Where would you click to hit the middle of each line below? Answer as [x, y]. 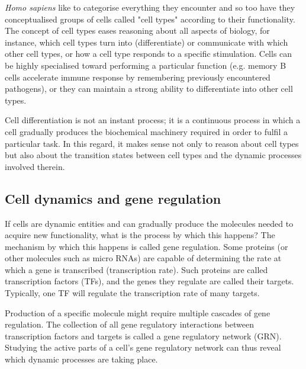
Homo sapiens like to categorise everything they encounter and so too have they [150, 7]
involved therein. [35, 166]
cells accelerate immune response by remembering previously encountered [138, 77]
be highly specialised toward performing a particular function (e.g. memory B [146, 65]
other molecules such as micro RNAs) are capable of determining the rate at [143, 258]
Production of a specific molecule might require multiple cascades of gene [138, 312]
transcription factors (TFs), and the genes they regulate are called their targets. [149, 281]
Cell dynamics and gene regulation [113, 198]
